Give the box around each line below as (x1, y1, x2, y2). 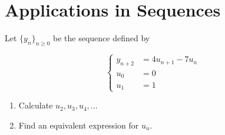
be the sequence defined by (53, 32, 150, 44)
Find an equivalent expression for (18, 118, 139, 131)
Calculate (18, 99, 53, 111)
